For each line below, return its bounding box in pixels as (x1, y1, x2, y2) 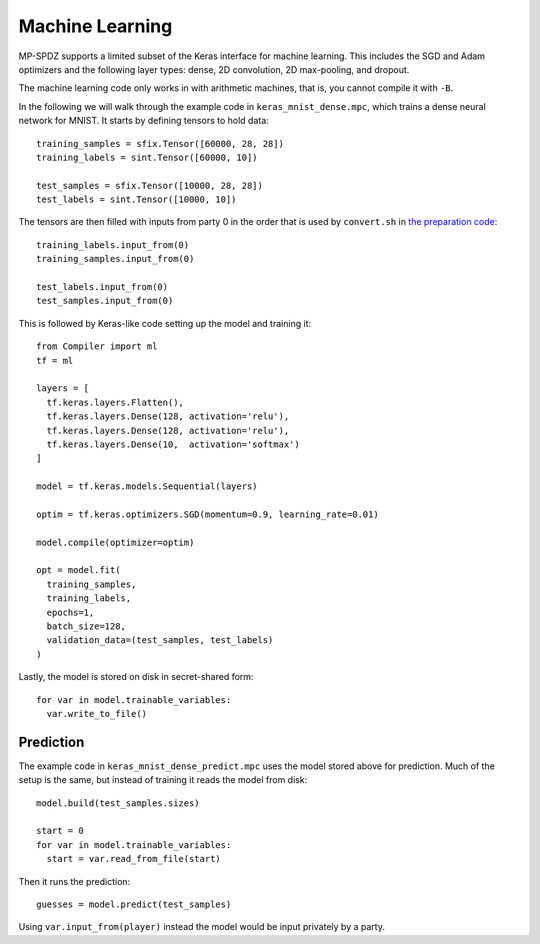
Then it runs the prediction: (18, 875, 131, 887)
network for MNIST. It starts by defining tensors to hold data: (18, 115, 269, 127)
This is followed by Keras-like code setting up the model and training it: (18, 317, 312, 329)
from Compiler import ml (36, 341, 158, 352)
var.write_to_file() (46, 708, 148, 719)
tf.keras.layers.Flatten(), (46, 396, 185, 408)
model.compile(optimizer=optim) (36, 536, 195, 548)
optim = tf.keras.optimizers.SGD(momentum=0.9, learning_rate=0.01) (36, 508, 379, 520)
